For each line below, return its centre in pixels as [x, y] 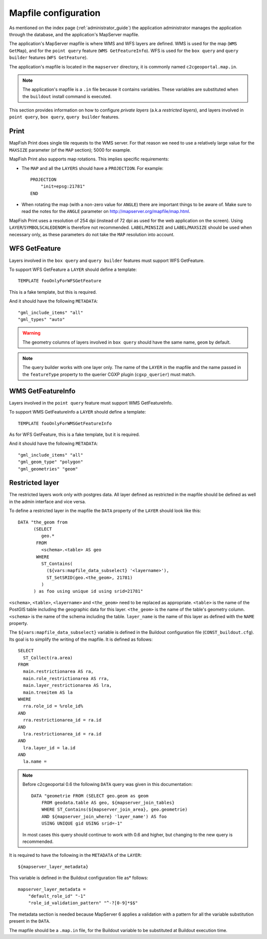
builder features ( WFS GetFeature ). [48, 57]
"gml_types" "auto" [42, 319]
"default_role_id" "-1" [57, 896]
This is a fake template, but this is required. [53, 292]
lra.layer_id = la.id [49, 748]
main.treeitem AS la [48, 692]
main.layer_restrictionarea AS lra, [67, 685]
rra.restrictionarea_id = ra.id [62, 720]
